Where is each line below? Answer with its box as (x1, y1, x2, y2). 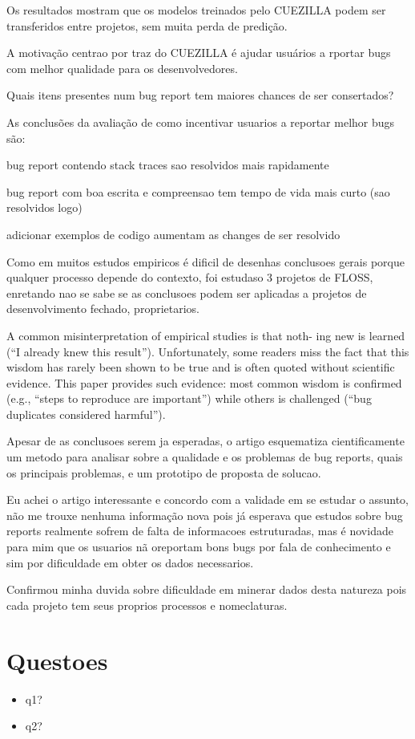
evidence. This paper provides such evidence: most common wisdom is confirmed (6, 374, 402, 391)
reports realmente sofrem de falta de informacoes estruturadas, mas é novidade (6, 522, 393, 539)
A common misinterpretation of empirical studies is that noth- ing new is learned (6, 327, 405, 343)
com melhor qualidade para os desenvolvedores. (6, 59, 238, 76)
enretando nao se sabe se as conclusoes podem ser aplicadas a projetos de (6, 284, 367, 301)
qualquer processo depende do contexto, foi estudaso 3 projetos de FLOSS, (6, 269, 373, 286)
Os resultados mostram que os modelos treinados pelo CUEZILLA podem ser (6, 2, 386, 18)
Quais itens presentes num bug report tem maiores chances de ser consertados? (6, 87, 394, 104)
